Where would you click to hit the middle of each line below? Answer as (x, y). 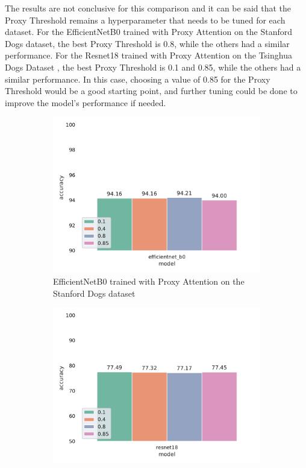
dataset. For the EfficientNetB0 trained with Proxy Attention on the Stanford (149, 32)
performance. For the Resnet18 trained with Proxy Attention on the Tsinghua (148, 55)
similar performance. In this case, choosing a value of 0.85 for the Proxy (138, 79)
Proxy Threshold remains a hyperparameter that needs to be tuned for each (145, 20)
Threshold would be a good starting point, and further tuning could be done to (151, 91)
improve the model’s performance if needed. (86, 102)
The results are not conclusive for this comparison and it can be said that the (148, 8)
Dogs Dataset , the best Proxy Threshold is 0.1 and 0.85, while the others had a (153, 67)
